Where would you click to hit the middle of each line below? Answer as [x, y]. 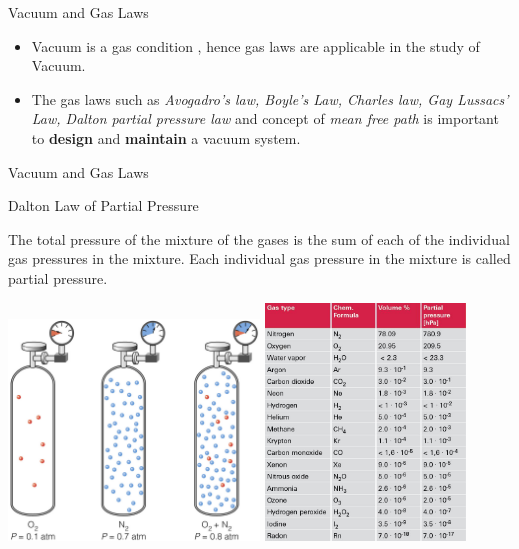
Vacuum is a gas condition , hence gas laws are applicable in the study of [255, 45]
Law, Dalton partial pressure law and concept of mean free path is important [265, 118]
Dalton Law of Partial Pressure [103, 205]
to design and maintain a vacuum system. [166, 137]
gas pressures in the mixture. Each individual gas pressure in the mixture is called [259, 258]
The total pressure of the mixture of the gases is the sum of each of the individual [259, 238]
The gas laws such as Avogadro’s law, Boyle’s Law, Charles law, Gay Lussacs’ [270, 98]
